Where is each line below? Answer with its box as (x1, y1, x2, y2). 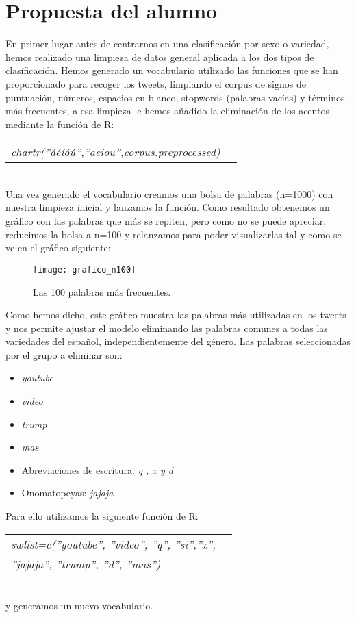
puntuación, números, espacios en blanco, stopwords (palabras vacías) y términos (5, 90, 345, 104)
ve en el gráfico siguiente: (5, 240, 111, 255)
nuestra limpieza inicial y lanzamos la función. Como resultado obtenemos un (5, 200, 330, 214)
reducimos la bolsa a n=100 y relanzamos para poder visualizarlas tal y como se (5, 227, 342, 241)
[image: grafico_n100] (33, 264, 136, 275)
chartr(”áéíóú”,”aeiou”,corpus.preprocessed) (11, 144, 220, 160)
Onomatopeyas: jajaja (21, 486, 114, 500)
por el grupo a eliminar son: (5, 347, 123, 362)
